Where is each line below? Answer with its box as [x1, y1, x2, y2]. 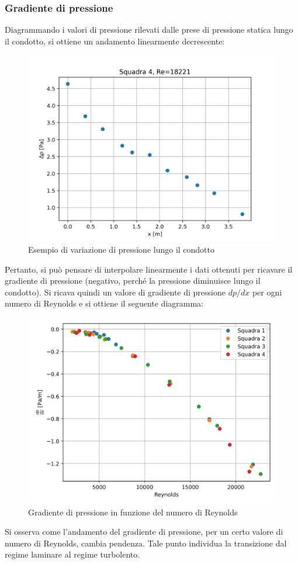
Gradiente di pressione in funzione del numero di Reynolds [28, 505, 238, 518]
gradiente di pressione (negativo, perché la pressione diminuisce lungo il [5, 274, 261, 287]
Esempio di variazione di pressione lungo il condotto [28, 243, 215, 255]
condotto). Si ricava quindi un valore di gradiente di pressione [5, 286, 226, 298]
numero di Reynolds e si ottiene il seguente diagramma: [5, 297, 203, 309]
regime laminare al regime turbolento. [5, 548, 140, 560]
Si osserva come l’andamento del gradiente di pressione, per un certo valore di [5, 525, 283, 538]
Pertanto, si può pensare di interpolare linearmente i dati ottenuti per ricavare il [5, 263, 293, 275]
